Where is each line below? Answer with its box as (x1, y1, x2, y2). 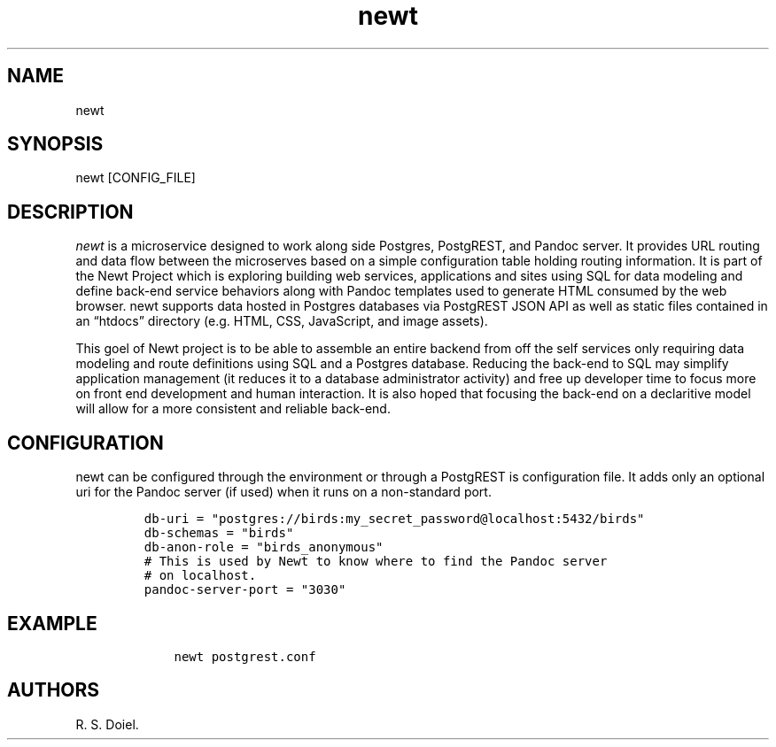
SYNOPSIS (7, 133, 104, 156)
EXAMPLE (7, 612, 97, 635)
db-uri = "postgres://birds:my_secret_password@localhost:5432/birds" (144, 512, 645, 527)
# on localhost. (144, 568, 257, 583)
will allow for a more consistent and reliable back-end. (75, 401, 391, 417)
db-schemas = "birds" (144, 526, 294, 541)
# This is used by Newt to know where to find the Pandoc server (144, 554, 608, 569)
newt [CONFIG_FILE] (75, 170, 196, 186)
